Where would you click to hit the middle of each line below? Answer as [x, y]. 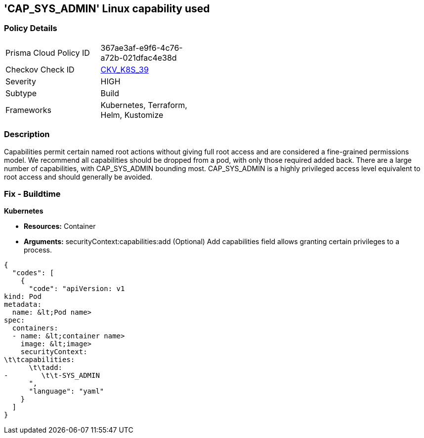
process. [38, 250]
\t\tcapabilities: [40, 360]
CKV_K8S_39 [125, 69]
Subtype [21, 93]
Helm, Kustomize [132, 115]
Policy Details [31, 28]
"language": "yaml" [66, 391]
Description [27, 134]
